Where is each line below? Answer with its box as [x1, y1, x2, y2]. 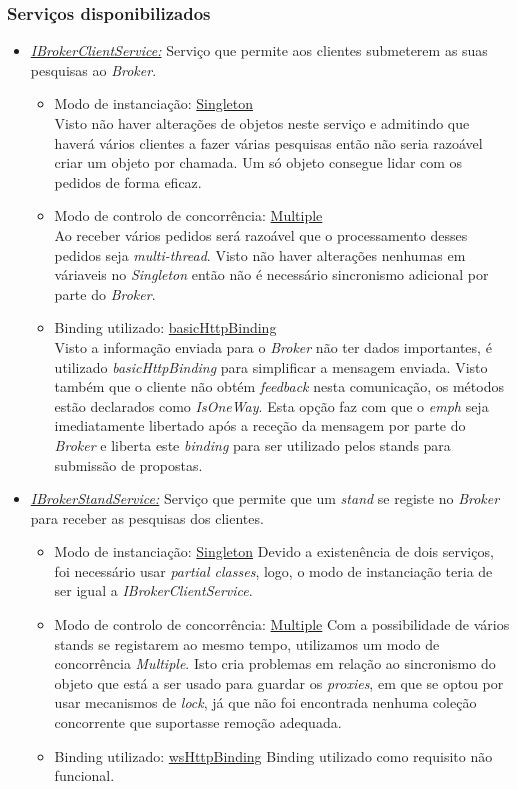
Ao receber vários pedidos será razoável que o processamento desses [54, 224, 468, 245]
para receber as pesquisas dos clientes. [30, 507, 264, 528]
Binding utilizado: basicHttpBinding [54, 317, 277, 338]
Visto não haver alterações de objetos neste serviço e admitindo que [54, 113, 470, 133]
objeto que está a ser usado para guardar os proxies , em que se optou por [54, 672, 504, 693]
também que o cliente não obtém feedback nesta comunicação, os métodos [54, 376, 504, 397]
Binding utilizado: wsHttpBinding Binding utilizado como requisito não [54, 745, 493, 766]
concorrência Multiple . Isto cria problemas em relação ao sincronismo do [54, 653, 496, 674]
